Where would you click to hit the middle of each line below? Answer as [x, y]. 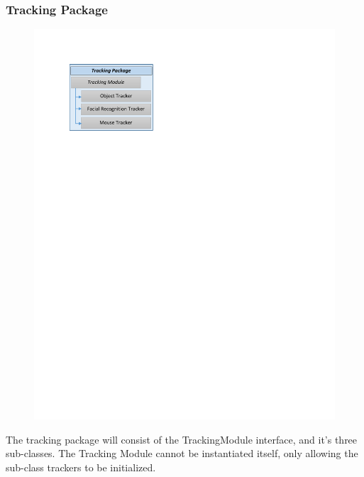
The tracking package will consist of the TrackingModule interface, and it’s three [182, 439]
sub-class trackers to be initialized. [81, 467]
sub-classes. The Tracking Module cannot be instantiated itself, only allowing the [182, 453]
